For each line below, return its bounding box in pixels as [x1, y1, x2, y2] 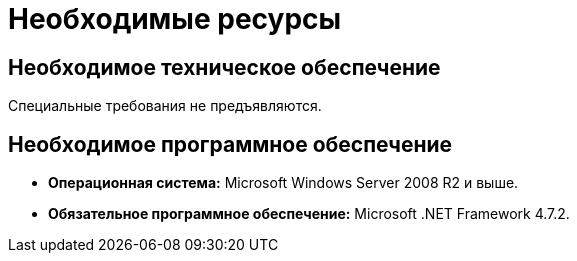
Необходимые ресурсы [8, 2, 342, 36]
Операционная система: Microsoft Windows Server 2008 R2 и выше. [48, 174, 519, 192]
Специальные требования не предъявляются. [8, 97, 322, 115]
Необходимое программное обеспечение [8, 131, 453, 157]
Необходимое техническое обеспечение [8, 54, 441, 80]
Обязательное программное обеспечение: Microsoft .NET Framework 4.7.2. [48, 205, 570, 223]
